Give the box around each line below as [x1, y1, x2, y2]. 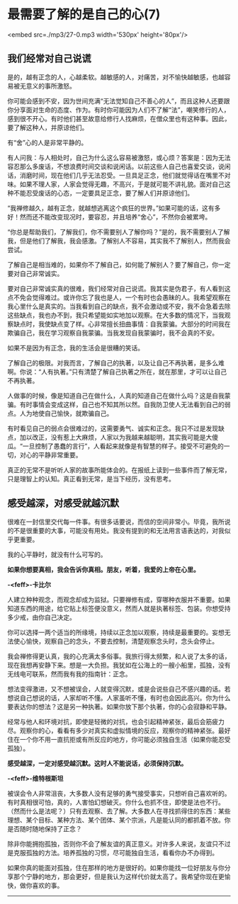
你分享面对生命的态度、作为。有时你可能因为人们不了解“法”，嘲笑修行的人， [7, 105, 230, 114]
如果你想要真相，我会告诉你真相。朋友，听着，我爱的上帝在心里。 [7, 565, 200, 573]
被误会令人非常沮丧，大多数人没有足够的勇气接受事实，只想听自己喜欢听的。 [7, 789, 231, 797]
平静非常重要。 [38, 450, 82, 459]
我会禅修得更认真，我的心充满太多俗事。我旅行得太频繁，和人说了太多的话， [7, 652, 231, 660]
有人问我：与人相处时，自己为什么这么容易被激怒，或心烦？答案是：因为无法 [7, 153, 231, 161]
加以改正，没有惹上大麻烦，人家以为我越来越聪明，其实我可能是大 [19, 433, 212, 441]
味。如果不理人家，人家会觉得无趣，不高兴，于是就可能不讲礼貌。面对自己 [7, 180, 225, 188]
